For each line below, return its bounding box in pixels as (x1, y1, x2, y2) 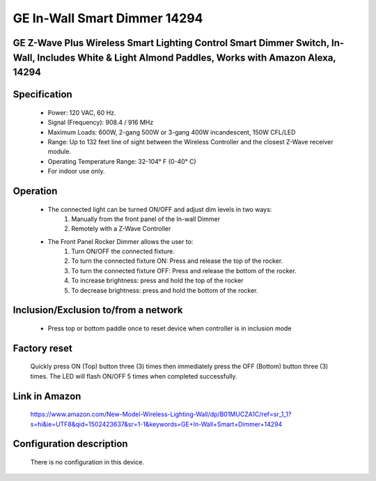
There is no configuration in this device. (30, 458, 144, 466)
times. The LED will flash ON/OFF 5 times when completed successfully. (30, 372, 237, 380)
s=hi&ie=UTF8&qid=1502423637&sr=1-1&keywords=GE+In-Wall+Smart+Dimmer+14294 (30, 420, 283, 428)
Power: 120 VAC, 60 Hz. (47, 108, 116, 116)
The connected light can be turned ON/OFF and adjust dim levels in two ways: (47, 205, 272, 213)
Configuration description (13, 438, 128, 450)
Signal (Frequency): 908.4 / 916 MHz (47, 119, 154, 127)
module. (47, 147, 72, 156)
